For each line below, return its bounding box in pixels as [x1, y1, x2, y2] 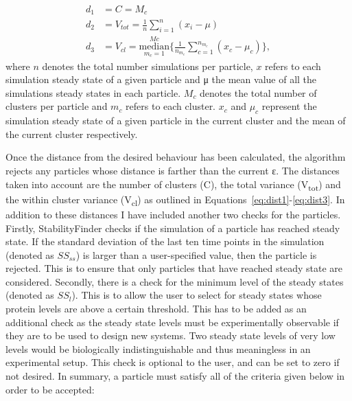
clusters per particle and [5, 99, 108, 113]
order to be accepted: [5, 382, 95, 396]
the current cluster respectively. [5, 126, 138, 141]
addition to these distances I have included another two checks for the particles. [5, 207, 341, 221]
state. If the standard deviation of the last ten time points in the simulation [5, 234, 325, 249]
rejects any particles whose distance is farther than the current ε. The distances [5, 163, 340, 178]
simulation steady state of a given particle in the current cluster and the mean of [5, 113, 346, 128]
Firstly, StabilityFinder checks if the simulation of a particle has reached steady [5, 220, 340, 235]
